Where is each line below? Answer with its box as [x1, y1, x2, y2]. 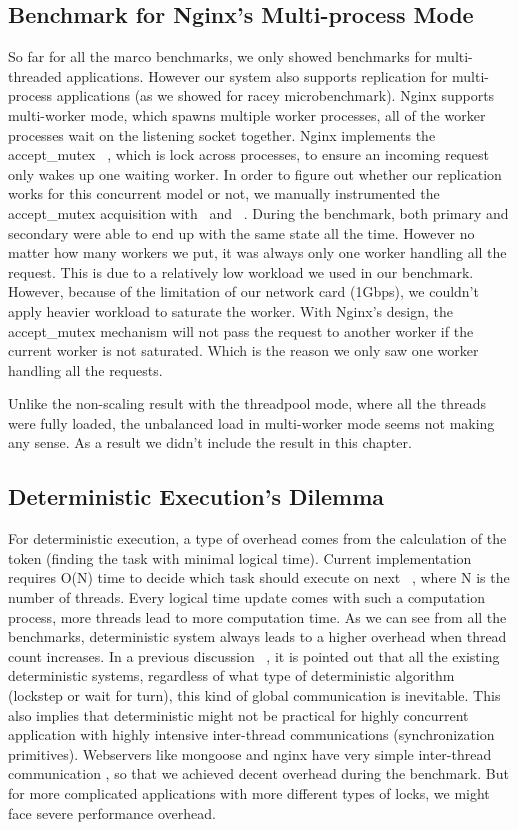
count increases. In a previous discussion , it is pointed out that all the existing [8, 645, 500, 666]
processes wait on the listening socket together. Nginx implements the [8, 124, 436, 145]
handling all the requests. [8, 359, 163, 380]
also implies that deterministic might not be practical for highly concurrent [8, 704, 469, 725]
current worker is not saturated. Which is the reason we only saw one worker [8, 340, 479, 361]
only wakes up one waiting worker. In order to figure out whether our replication [8, 163, 502, 184]
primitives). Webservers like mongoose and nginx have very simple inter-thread [8, 743, 492, 764]
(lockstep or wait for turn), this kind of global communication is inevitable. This [8, 685, 501, 706]
